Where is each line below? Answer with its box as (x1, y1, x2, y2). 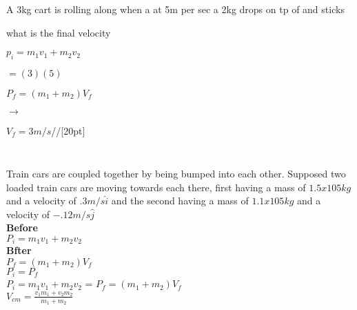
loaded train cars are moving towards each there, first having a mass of (6, 180, 306, 194)
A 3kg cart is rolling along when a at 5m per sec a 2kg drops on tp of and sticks (6, 1, 345, 16)
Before (6, 220, 38, 235)
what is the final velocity (6, 25, 111, 39)
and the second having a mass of (111, 193, 249, 208)
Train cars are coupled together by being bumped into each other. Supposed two (6, 166, 346, 181)
